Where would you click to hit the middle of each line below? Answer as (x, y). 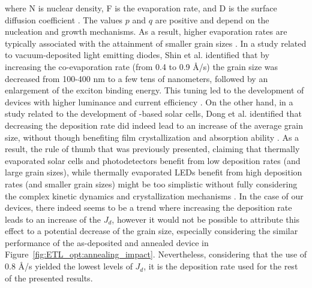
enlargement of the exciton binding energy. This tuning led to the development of (154, 90)
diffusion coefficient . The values (64, 19)
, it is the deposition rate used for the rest (221, 266)
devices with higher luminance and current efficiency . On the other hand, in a (149, 101)
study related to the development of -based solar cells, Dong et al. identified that (153, 113)
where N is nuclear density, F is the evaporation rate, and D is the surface (141, 8)
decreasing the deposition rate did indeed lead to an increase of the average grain (154, 125)
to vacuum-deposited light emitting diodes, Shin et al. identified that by (137, 55)
